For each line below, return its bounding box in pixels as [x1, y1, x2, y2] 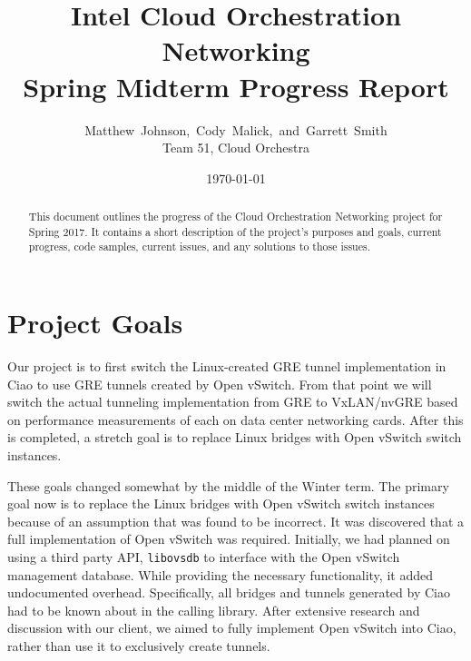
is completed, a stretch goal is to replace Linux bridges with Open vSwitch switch [7, 428, 462, 447]
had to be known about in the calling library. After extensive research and [7, 600, 420, 619]
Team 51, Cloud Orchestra [162, 138, 309, 157]
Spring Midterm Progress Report [23, 67, 449, 104]
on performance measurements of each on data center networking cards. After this [7, 409, 464, 429]
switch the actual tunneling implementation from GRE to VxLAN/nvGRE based [7, 392, 458, 411]
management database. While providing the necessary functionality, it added [7, 565, 433, 584]
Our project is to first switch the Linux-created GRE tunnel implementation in [7, 356, 446, 375]
